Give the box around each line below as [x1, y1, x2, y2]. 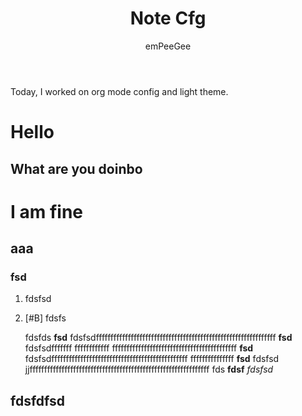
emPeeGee [144, 40, 192, 52]
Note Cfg [129, 7, 207, 30]
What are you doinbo [10, 160, 143, 177]
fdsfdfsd [10, 392, 66, 409]
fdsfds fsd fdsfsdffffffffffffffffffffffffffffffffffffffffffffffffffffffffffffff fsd [24, 332, 293, 344]
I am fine [10, 200, 84, 223]
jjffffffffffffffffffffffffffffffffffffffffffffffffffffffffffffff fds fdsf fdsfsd [24, 363, 274, 376]
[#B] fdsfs [24, 312, 67, 324]
